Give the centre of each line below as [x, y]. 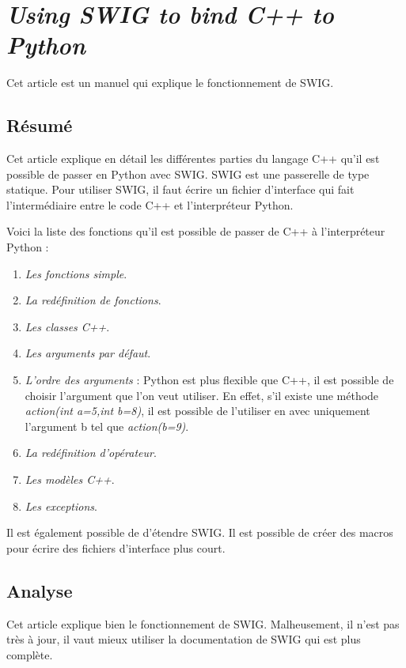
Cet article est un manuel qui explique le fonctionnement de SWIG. [170, 83]
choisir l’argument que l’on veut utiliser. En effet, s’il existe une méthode [202, 395]
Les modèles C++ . [70, 479]
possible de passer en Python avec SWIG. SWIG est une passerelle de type [188, 174]
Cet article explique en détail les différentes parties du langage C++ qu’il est [193, 159]
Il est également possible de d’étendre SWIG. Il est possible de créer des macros [200, 532]
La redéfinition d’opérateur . [91, 453]
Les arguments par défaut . [88, 353]
